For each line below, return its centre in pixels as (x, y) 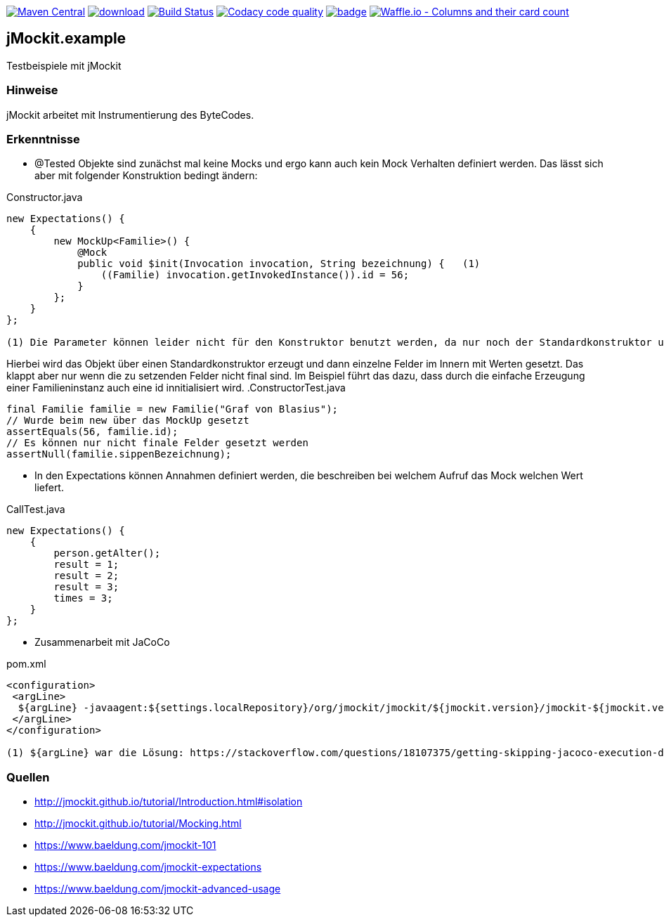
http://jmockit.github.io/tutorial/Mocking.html (138, 824)
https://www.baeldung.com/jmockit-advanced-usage (158, 889)
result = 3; (86, 587)
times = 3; (83, 598)
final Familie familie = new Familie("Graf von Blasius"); (172, 409)
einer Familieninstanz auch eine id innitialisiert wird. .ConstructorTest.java (176, 388)
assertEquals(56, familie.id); (92, 432)
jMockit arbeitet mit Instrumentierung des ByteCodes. (130, 115)
